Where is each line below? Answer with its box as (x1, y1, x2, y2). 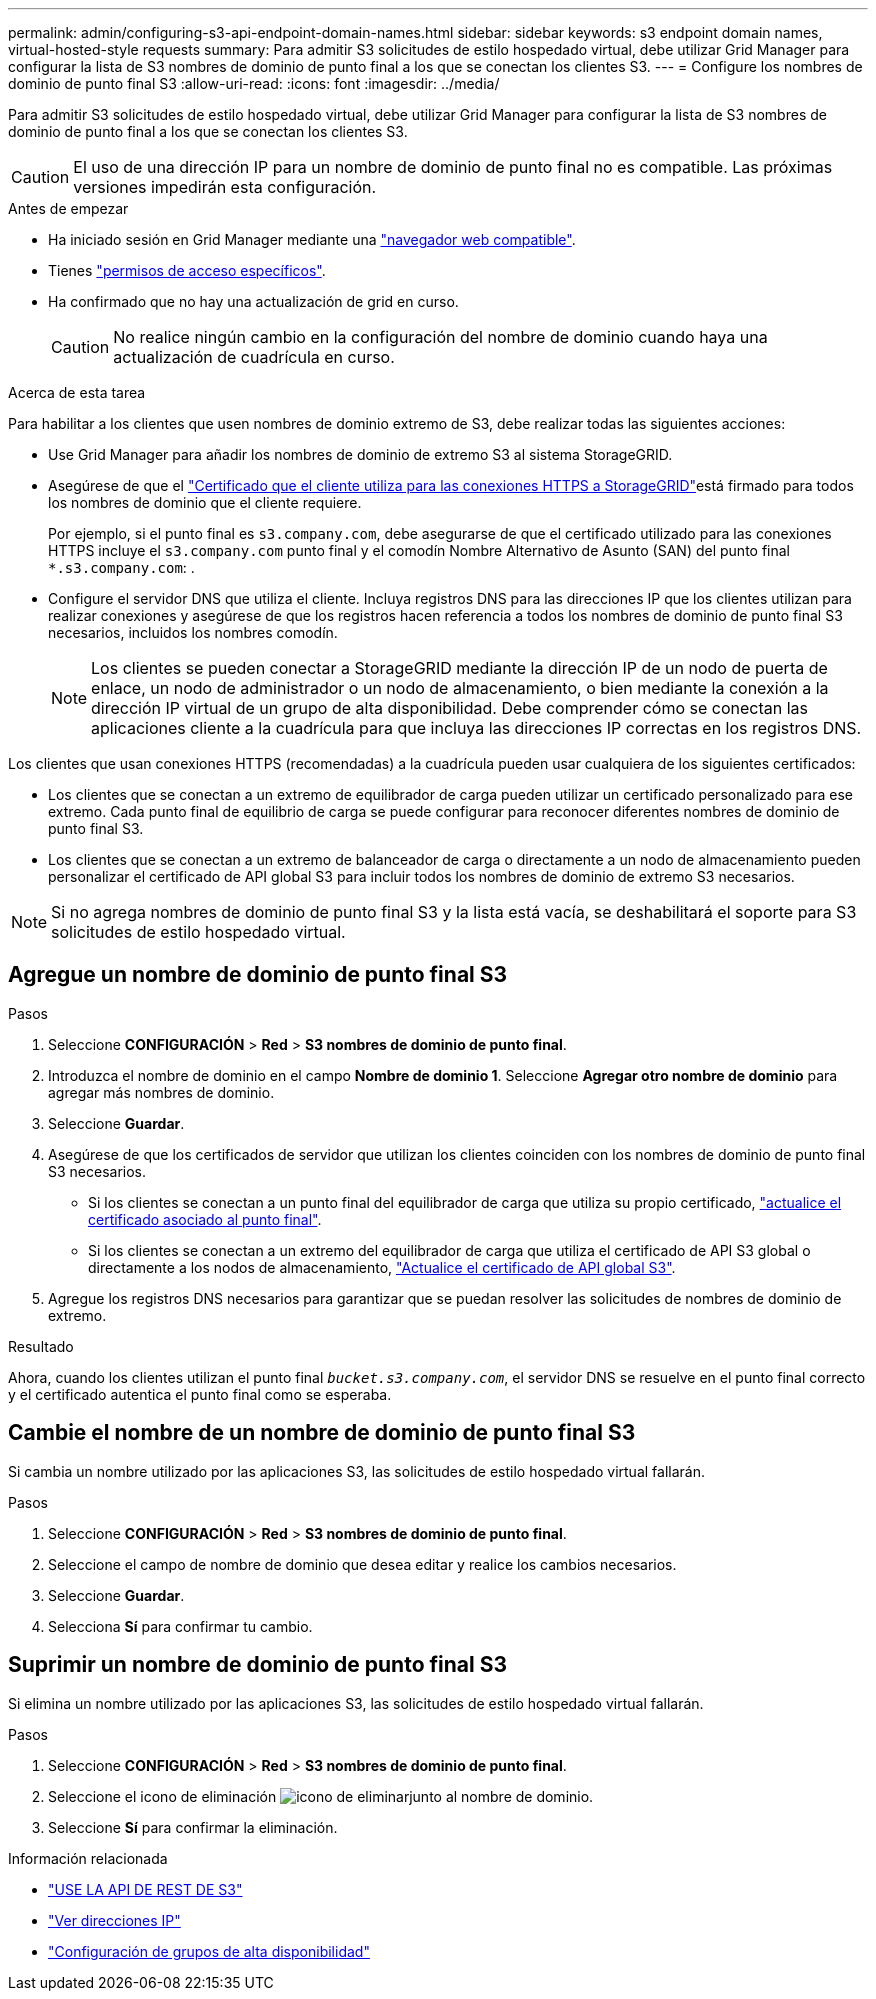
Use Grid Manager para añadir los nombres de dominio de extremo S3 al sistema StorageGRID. (48, 446, 673, 463)
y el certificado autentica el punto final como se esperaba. (8, 1385, 392, 1403)
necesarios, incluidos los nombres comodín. (48, 624, 338, 641)
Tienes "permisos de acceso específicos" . (48, 262, 326, 279)
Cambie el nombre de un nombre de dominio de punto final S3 (8, 1420, 636, 1446)
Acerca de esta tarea (8, 384, 146, 401)
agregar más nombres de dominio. (48, 1083, 275, 1101)
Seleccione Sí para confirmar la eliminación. (48, 1818, 338, 1836)
